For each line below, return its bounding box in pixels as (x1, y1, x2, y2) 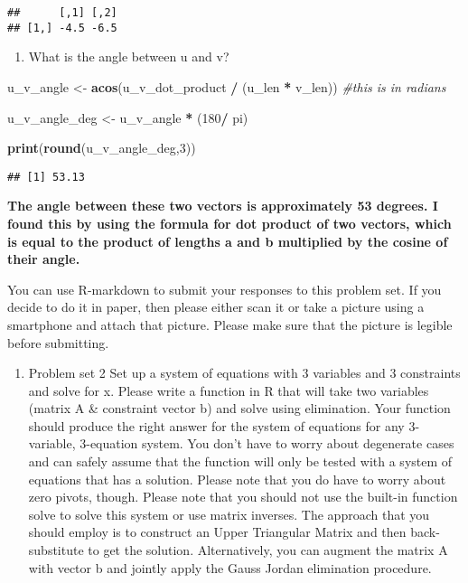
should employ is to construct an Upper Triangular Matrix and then (28, 522, 407, 541)
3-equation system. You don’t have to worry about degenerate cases (80, 434, 454, 453)
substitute (28, 541, 84, 559)
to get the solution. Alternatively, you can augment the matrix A (88, 541, 448, 559)
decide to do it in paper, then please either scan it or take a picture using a (7, 297, 425, 316)
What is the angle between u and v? (28, 47, 229, 66)
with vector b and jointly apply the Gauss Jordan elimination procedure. (28, 558, 432, 577)
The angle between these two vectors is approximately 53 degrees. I (7, 196, 438, 215)
